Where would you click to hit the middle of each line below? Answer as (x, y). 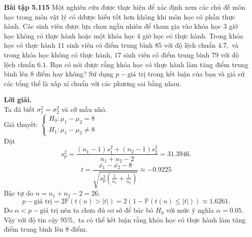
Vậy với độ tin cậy (31, 219)
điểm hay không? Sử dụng (75, 74)
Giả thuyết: (21, 124)
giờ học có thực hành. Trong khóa (193, 35)
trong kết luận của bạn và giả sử (196, 74)
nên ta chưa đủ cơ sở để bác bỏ (107, 210)
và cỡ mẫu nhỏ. (84, 109)
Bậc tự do (19, 193)
